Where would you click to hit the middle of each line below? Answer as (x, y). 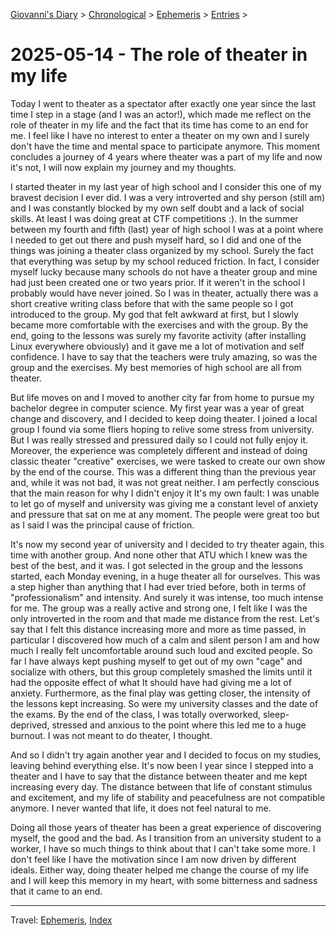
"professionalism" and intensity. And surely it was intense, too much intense (167, 597)
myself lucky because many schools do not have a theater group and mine (164, 271)
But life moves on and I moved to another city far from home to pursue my (162, 397)
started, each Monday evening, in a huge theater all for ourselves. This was (165, 576)
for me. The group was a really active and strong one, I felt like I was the (159, 608)
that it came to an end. (56, 891)
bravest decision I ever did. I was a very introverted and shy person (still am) (168, 197)
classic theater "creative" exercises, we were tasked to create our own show (168, 461)
